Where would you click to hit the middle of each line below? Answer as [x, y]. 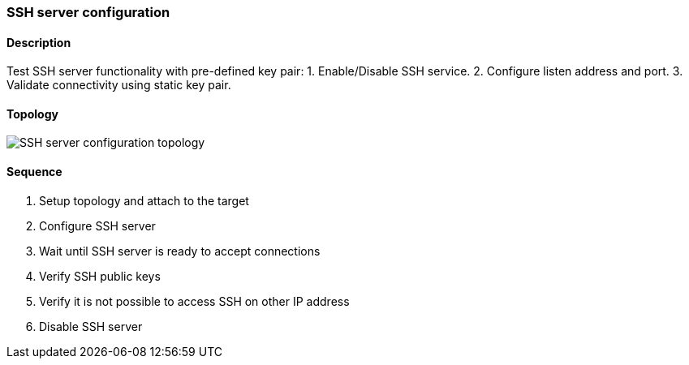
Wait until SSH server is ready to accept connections [180, 251]
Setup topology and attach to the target [144, 200]
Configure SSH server [97, 225]
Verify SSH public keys [100, 276]
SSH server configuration [88, 12]
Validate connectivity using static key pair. [119, 85]
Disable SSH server [91, 326]
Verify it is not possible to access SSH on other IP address [194, 301]
